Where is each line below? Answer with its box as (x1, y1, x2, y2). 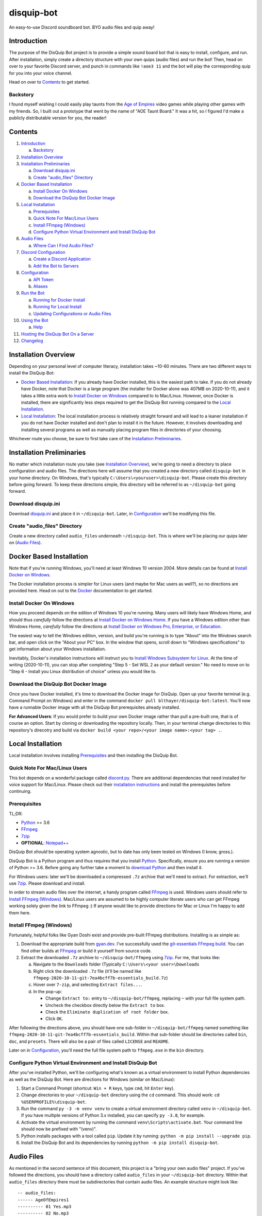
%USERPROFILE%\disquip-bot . (21, 1099, 87, 1105)
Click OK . (45, 1016, 63, 1021)
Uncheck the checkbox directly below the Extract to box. (45, 1002, 165, 1008)
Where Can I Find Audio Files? (33, 242, 94, 248)
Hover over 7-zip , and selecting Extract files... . (33, 982, 143, 987)
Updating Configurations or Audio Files (33, 310, 112, 316)
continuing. (9, 788, 32, 794)
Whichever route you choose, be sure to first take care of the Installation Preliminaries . (9, 435, 182, 441)
